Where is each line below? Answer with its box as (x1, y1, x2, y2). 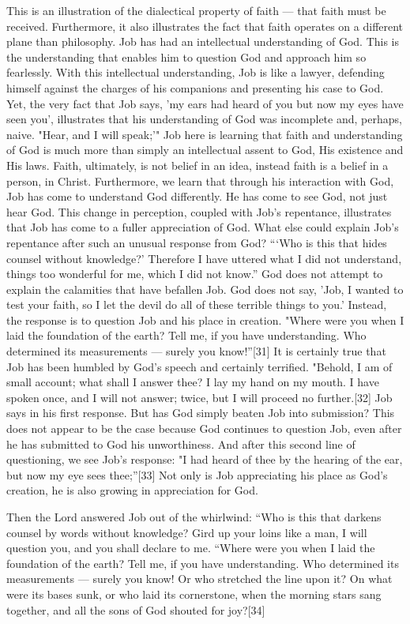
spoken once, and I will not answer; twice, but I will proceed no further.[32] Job (6, 389, 393, 405)
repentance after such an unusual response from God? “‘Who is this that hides (6, 234, 387, 250)
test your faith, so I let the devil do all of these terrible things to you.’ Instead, (6, 296, 387, 313)
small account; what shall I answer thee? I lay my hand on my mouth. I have (6, 374, 379, 390)
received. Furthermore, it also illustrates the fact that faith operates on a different (6, 17, 404, 34)
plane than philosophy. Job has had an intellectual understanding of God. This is (6, 33, 400, 50)
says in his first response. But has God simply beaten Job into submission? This (6, 404, 395, 421)
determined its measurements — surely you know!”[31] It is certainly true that (6, 343, 386, 359)
